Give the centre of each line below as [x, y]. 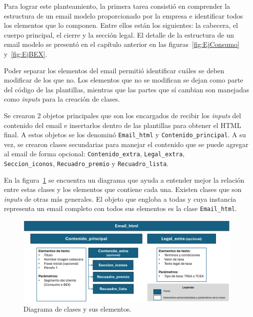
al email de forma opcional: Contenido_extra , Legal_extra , [94, 154]
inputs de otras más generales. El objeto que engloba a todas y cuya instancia [120, 199]
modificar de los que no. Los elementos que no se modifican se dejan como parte [124, 80]
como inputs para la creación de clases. [62, 99]
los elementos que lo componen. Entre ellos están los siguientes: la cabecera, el [121, 25]
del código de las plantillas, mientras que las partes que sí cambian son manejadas [126, 89]
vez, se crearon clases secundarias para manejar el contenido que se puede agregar [126, 144]
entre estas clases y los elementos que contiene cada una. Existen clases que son [123, 189]
